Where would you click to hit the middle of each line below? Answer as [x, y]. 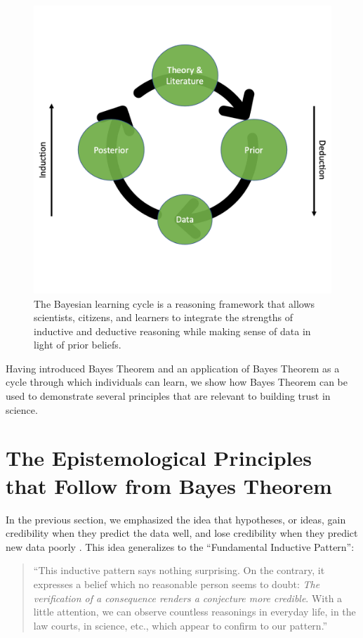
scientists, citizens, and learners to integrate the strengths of [163, 317]
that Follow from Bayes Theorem [169, 485]
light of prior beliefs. [78, 345]
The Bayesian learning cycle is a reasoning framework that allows [174, 303]
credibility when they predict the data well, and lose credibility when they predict [182, 533]
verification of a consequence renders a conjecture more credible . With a [188, 598]
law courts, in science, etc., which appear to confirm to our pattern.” [180, 625]
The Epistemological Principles [159, 458]
